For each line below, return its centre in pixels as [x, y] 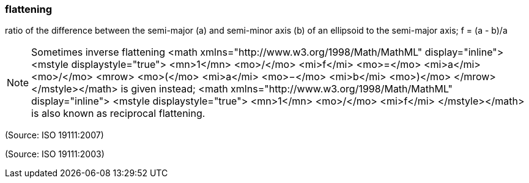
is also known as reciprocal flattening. [118, 114]
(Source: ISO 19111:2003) [55, 154]
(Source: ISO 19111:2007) [54, 135]
